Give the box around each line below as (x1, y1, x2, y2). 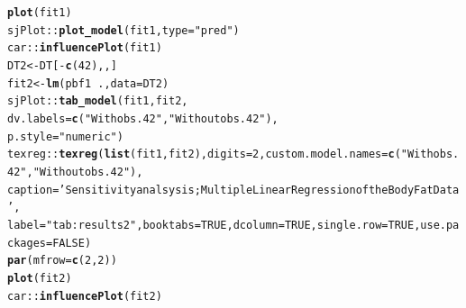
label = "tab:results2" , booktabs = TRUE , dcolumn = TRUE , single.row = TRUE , (7, 218, 421, 231)
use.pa (420, 218, 460, 231)
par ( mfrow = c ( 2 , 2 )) (7, 254, 117, 267)
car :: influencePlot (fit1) (7, 41, 162, 55)
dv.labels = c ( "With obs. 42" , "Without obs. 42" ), (7, 112, 279, 125)
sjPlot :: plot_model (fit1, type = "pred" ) (7, 23, 240, 37)
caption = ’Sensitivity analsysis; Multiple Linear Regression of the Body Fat (7, 183, 434, 196)
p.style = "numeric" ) (7, 130, 123, 143)
